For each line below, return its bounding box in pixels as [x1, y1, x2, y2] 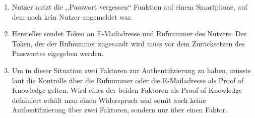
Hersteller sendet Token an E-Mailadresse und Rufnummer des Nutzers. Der [12, 28, 247, 39]
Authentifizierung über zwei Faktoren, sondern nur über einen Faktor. [12, 104, 228, 115]
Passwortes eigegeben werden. [12, 48, 104, 58]
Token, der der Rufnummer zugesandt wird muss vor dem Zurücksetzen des [12, 38, 245, 48]
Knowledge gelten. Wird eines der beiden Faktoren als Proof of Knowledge [12, 85, 242, 95]
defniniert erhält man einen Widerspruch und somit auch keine [12, 94, 206, 105]
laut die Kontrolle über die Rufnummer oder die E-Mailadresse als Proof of [12, 75, 244, 85]
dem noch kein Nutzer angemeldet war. [12, 11, 133, 22]
